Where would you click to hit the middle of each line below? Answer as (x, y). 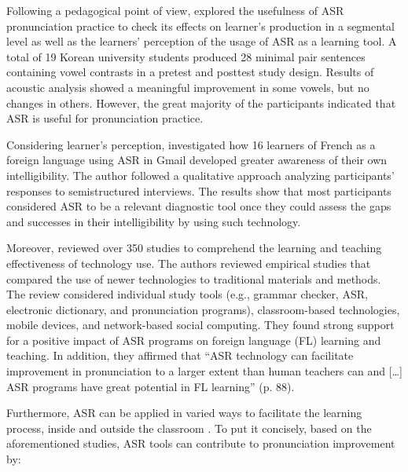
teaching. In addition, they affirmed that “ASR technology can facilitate (180, 355)
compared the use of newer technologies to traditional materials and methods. (194, 278)
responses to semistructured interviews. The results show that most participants (199, 190)
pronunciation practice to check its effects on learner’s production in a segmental (200, 26)
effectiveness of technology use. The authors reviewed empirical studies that (189, 263)
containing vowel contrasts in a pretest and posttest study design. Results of (190, 72)
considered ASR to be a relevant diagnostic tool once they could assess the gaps (199, 206)
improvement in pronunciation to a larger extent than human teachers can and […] (204, 371)
